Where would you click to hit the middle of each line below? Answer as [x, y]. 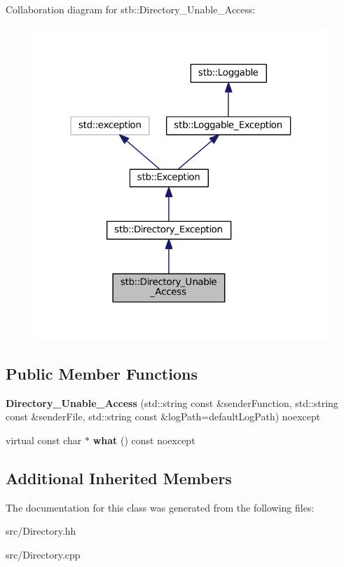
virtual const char [44, 440]
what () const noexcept [144, 440]
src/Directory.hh [41, 531]
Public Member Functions [102, 373]
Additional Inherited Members [119, 478]
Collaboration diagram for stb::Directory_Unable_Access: [131, 9]
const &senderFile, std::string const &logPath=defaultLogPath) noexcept [163, 416]
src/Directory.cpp [43, 554]
